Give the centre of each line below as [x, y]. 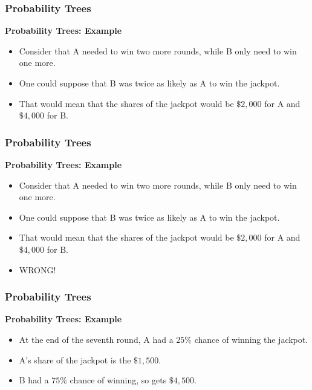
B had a [34, 380]
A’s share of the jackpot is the [75, 359]
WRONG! [37, 269]
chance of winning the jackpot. [251, 339]
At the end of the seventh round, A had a [96, 339]
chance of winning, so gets [118, 380]
